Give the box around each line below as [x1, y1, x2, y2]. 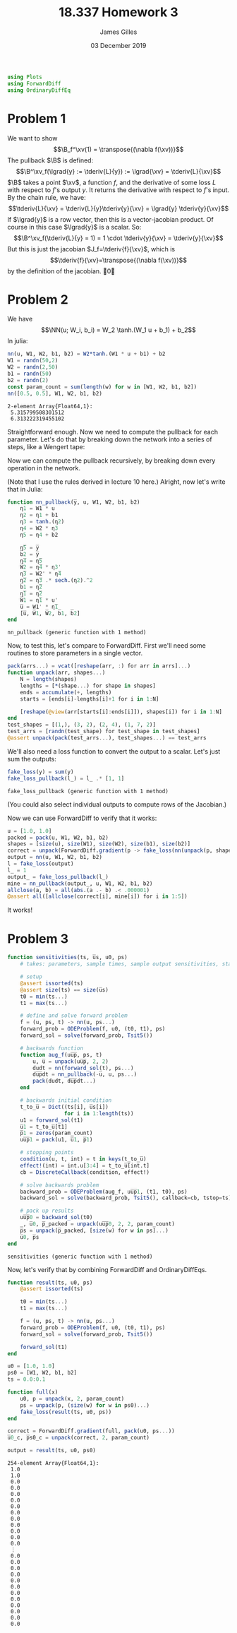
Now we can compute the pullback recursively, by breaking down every [7, 456, 216, 465]
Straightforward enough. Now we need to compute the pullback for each [7, 427, 219, 436]
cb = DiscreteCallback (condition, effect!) [20, 1168, 150, 1176]
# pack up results [20, 1207, 74, 1215]
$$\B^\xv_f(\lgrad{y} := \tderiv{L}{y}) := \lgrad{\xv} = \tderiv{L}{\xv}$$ [16, 167, 221, 175]
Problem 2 [7, 291, 68, 307]
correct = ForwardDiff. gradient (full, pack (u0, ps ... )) [7, 1427, 175, 1435]
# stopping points [20, 1149, 74, 1156]
